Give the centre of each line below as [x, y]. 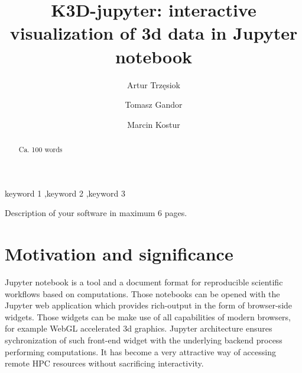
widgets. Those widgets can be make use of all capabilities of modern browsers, [148, 316]
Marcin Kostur [154, 124]
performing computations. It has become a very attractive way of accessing [140, 351]
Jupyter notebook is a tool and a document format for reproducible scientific [144, 282]
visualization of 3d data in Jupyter [154, 33]
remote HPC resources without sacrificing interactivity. [104, 363]
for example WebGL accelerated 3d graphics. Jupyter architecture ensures [139, 328]
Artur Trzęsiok [154, 84]
